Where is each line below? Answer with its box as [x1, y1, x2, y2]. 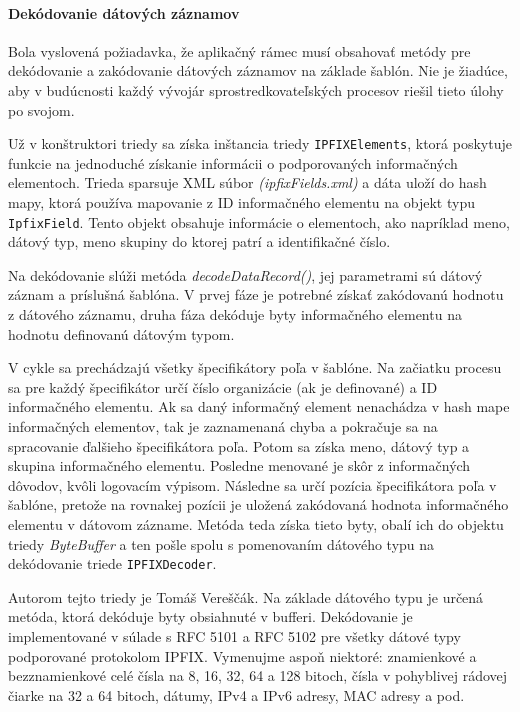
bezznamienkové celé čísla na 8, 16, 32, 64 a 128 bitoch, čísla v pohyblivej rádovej [8, 665, 508, 686]
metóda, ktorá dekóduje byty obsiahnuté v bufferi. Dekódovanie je [8, 606, 413, 627]
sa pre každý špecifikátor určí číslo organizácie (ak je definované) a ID [8, 376, 438, 397]
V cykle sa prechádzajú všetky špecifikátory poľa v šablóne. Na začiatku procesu [8, 357, 502, 378]
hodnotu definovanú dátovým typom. [8, 323, 235, 344]
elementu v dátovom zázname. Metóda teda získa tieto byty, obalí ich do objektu [8, 513, 504, 534]
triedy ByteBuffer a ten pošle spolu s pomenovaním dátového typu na [8, 533, 435, 554]
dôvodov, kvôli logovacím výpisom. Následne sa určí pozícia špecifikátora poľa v [8, 474, 497, 495]
